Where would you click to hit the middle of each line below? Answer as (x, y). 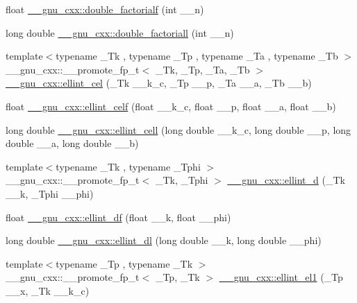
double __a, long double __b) (72, 143)
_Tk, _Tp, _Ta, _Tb (202, 69)
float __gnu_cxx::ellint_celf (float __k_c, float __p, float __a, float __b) (171, 106)
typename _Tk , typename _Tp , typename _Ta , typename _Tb (197, 56)
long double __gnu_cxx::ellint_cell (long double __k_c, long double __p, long (178, 129)
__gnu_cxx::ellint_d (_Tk (286, 180)
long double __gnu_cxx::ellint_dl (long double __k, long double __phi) (164, 240)
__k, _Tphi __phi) (50, 193)
